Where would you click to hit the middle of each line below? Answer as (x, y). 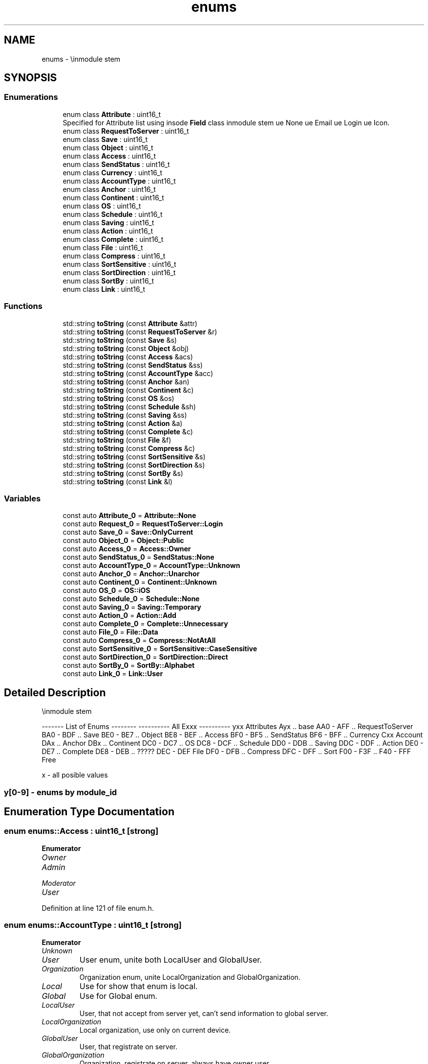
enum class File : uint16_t (103, 247)
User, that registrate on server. (128, 1046)
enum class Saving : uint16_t (108, 222)
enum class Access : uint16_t (109, 156)
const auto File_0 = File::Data (110, 632)
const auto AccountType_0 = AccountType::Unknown (151, 566)
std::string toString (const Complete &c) (128, 431)
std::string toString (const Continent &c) (128, 390)
